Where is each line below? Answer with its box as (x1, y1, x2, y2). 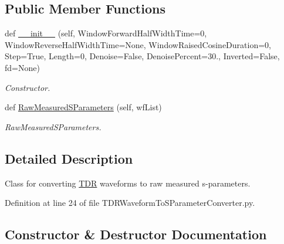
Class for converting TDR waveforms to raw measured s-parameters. (5, 177, 251, 189)
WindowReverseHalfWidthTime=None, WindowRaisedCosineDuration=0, (5, 38, 271, 50)
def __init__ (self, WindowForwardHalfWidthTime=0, (5, 27, 207, 39)
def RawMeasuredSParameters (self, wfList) (5, 101, 162, 113)
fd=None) (5, 61, 40, 73)
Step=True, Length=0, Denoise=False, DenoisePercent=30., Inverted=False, (5, 50, 280, 62)
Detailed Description (5, 149, 133, 167)
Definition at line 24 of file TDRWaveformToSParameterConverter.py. (5, 196, 255, 209)
